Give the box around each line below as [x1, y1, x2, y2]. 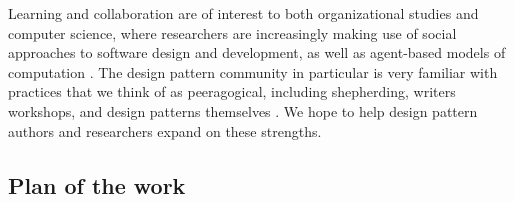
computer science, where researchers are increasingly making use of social [8, 22, 457, 43]
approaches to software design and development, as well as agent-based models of [8, 42, 506, 63]
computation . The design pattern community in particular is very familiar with [8, 61, 498, 82]
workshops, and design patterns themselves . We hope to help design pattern [8, 100, 478, 121]
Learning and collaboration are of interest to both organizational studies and [8, 3, 479, 23]
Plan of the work [8, 169, 186, 200]
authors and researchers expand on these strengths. [8, 120, 322, 141]
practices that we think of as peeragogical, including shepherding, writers [8, 81, 456, 102]
